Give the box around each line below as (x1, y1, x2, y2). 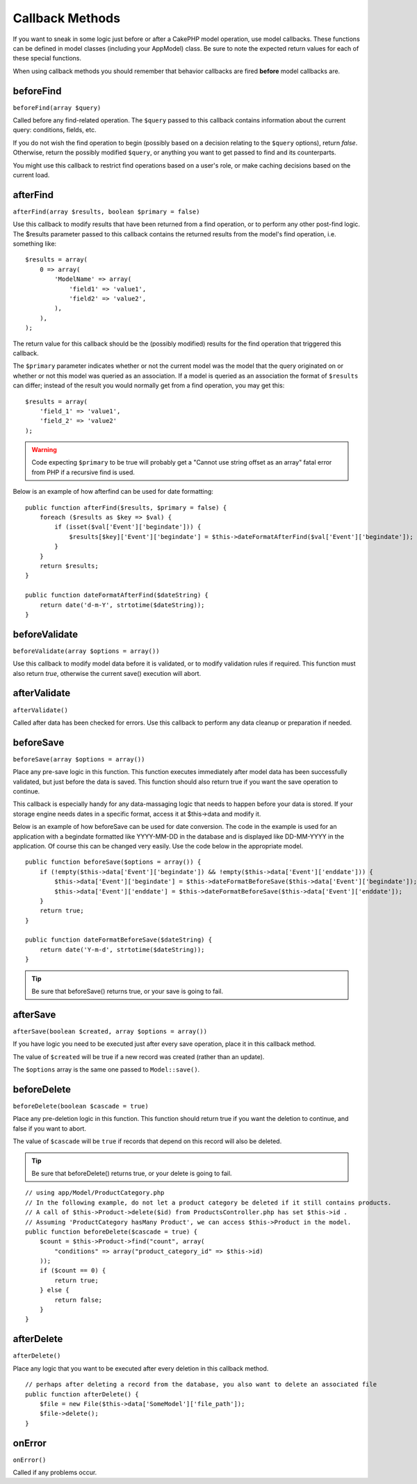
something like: (13, 240, 57, 248)
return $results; (39, 562, 99, 570)
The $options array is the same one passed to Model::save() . (13, 1065, 200, 1074)
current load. (13, 170, 50, 179)
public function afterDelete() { (25, 1390, 139, 1398)
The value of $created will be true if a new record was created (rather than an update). (13, 1052, 265, 1060)
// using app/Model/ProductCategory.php (25, 1189, 165, 1197)
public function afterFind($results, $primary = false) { (25, 503, 227, 511)
